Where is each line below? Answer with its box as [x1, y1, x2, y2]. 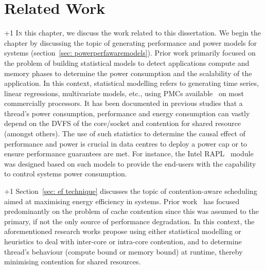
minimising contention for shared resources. [4, 256, 141, 267]
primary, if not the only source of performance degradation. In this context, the [4, 215, 255, 226]
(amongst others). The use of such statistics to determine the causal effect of [4, 128, 245, 139]
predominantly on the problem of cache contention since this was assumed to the [4, 206, 259, 217]
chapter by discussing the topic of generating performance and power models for [4, 37, 257, 48]
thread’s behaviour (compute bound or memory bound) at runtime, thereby [4, 246, 243, 257]
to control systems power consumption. [4, 168, 127, 179]
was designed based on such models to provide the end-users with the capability [4, 158, 256, 169]
